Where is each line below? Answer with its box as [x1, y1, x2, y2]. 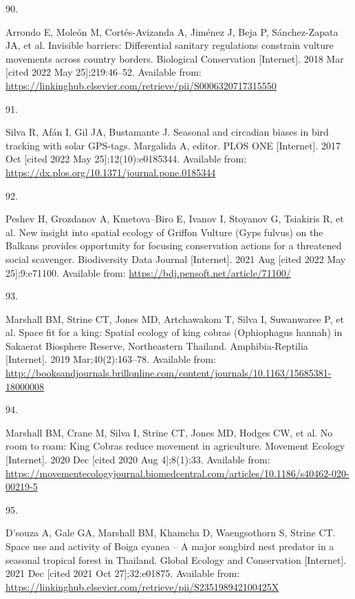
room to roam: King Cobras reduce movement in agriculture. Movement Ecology [6, 439, 345, 453]
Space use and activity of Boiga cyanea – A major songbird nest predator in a [6, 539, 334, 553]
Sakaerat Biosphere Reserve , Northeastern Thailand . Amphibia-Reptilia [6, 338, 308, 353]
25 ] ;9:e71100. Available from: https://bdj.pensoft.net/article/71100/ [6, 265, 291, 280]
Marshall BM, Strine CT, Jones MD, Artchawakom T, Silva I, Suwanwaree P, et [6, 311, 344, 326]
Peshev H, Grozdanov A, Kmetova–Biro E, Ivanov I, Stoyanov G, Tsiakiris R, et [6, 211, 344, 226]
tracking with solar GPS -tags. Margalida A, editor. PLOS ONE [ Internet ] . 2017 [6, 138, 341, 152]
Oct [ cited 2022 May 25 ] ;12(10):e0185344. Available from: [6, 151, 247, 166]
